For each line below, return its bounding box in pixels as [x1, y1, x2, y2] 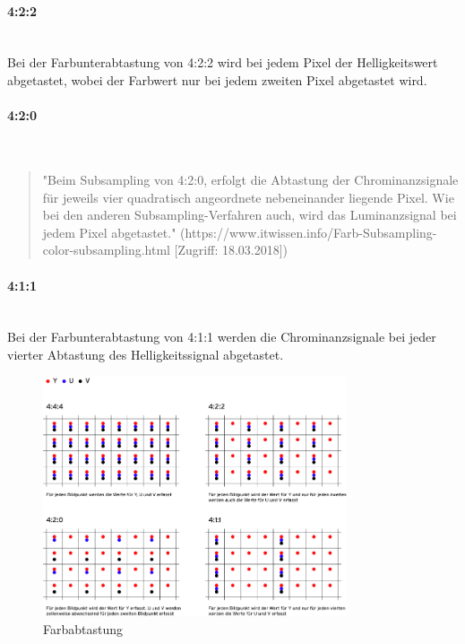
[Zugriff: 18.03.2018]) [174, 240, 288, 259]
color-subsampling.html [42, 240, 170, 259]
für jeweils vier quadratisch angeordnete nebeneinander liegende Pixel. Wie [42, 187, 454, 206]
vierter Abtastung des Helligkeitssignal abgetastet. [7, 344, 284, 363]
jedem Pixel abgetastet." [42, 222, 177, 241]
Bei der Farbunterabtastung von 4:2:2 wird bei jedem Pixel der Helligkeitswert [7, 53, 438, 72]
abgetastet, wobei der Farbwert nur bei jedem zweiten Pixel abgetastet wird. [7, 70, 427, 89]
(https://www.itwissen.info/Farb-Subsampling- [180, 222, 437, 241]
